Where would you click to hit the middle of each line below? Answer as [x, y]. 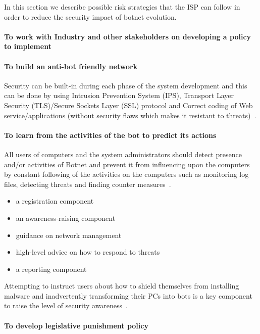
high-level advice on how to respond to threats [88, 252]
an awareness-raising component [66, 218]
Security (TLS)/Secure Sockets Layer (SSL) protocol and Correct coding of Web [128, 105]
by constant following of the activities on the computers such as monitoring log [126, 174]
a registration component [55, 201]
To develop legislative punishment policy [76, 325]
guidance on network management [69, 235]
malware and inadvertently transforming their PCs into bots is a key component [128, 295]
